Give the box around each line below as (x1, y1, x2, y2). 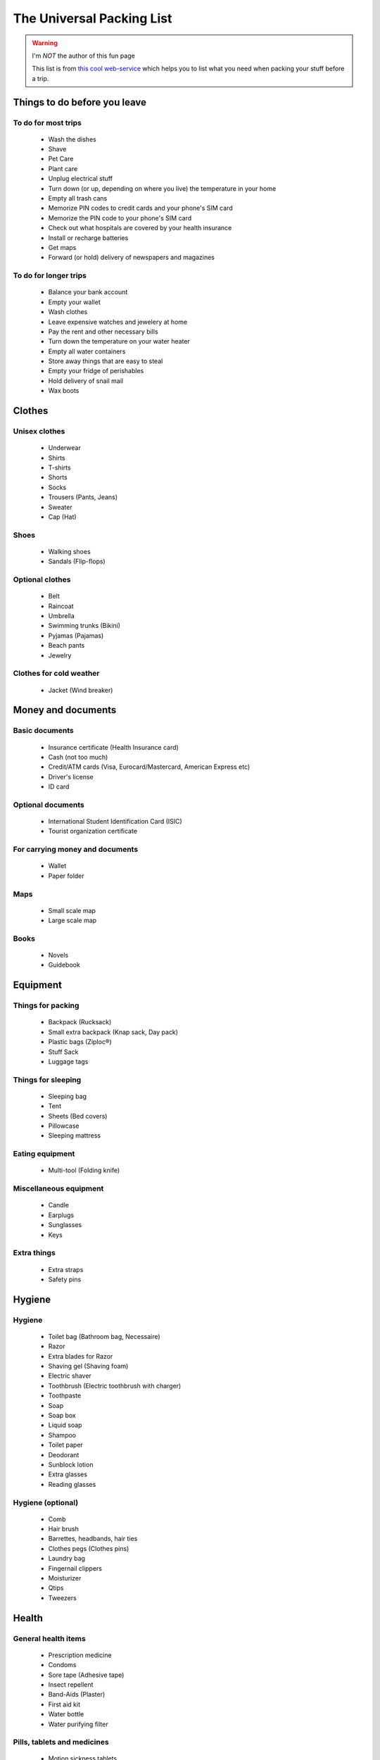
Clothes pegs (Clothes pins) (48, 1544, 129, 1552)
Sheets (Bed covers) (48, 1112, 108, 1120)
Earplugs (48, 1211, 74, 1219)
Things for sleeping (13, 1074, 82, 1084)
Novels (48, 951, 69, 960)
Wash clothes (48, 308, 88, 316)
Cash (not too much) (48, 753, 108, 761)
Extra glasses (48, 1470, 88, 1478)
